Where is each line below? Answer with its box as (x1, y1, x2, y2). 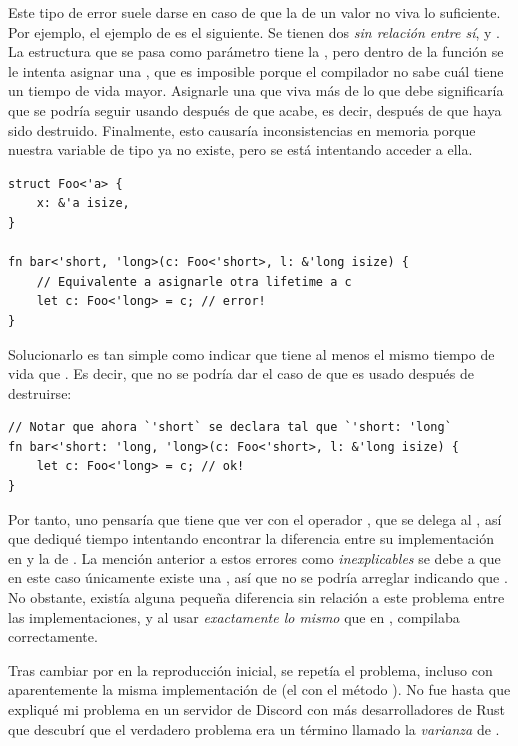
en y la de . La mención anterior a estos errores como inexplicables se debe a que (8, 547, 501, 568)
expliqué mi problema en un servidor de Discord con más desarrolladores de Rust (8, 699, 505, 719)
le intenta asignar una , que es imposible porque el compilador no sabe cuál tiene (8, 60, 504, 81)
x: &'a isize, (36, 196, 130, 211)
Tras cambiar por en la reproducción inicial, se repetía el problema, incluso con (8, 659, 493, 680)
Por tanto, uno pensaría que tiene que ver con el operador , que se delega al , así (8, 508, 502, 529)
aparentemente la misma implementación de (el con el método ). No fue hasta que (8, 679, 511, 700)
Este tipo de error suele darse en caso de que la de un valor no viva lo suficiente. (8, 2, 501, 22)
